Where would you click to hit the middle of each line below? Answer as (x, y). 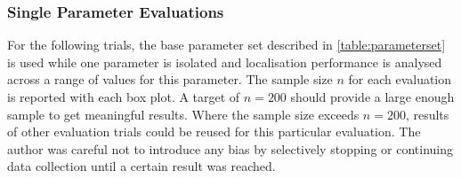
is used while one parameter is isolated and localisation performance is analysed (225, 62)
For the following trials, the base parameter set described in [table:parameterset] (226, 45)
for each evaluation (400, 79)
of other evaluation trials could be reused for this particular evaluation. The (214, 132)
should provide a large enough (372, 97)
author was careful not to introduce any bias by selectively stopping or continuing (230, 148)
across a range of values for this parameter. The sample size (170, 79)
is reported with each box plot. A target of (124, 97)
